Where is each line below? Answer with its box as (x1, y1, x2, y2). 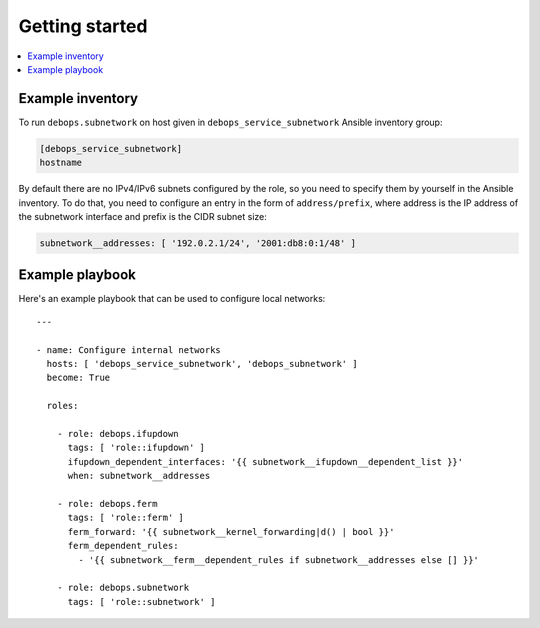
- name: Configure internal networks (36, 344, 222, 355)
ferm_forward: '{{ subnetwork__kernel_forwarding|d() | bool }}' (67, 526, 395, 537)
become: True (46, 372, 111, 384)
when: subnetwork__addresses (67, 470, 211, 482)
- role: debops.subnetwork (56, 582, 190, 594)
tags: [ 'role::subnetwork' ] (67, 596, 216, 607)
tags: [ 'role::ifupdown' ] (67, 442, 205, 454)
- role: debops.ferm (56, 498, 158, 509)
